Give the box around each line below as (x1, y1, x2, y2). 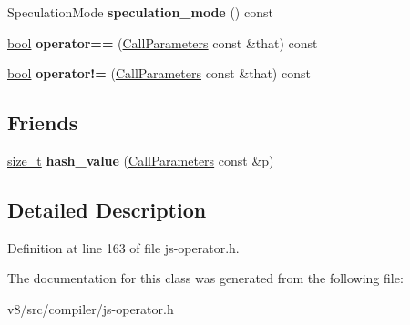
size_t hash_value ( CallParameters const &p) (7, 150, 274, 169)
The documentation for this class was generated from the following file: (7, 269, 404, 288)
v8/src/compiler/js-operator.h (7, 299, 174, 318)
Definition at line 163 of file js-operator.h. (7, 238, 240, 257)
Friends (7, 108, 78, 137)
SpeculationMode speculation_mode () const (7, 3, 273, 21)
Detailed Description (7, 195, 207, 223)
